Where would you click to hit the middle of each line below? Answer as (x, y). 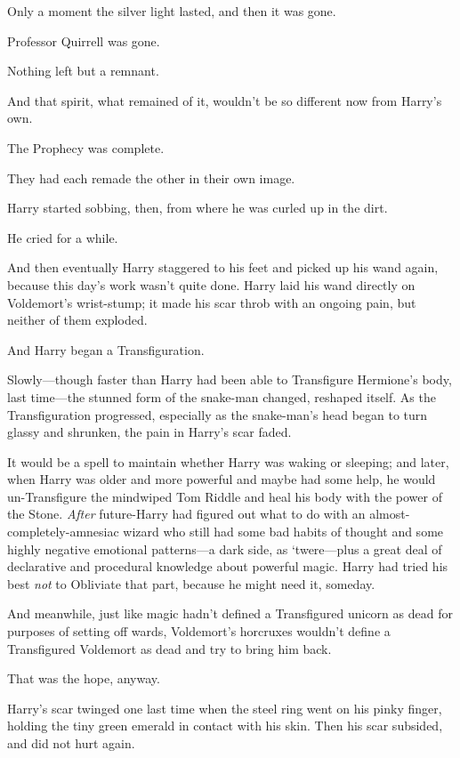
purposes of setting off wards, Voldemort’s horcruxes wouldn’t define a (199, 631)
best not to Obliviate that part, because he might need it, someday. (191, 583)
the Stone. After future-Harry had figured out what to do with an (186, 514)
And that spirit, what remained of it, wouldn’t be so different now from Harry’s (225, 100)
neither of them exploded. (77, 320)
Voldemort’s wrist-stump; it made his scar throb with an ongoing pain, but (212, 302)
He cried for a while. (63, 237)
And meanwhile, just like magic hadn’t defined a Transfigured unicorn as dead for (230, 613)
